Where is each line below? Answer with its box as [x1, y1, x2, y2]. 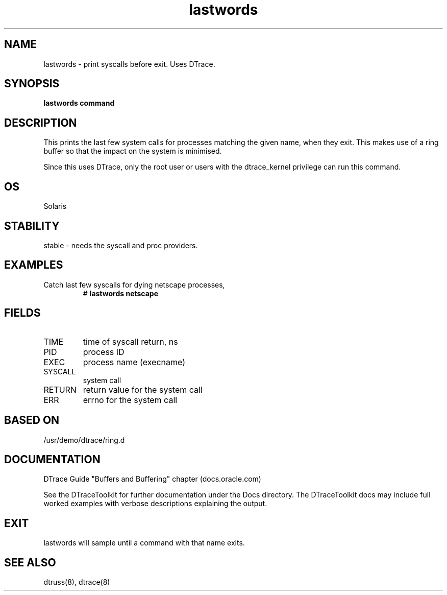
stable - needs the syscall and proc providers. [43, 241, 198, 250]
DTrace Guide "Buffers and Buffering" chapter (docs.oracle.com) [43, 474, 261, 484]
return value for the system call [83, 384, 203, 395]
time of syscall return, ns [83, 336, 178, 347]
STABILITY [4, 219, 60, 232]
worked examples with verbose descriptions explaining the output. [43, 499, 267, 508]
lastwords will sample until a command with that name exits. [43, 538, 245, 548]
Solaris [43, 202, 67, 211]
